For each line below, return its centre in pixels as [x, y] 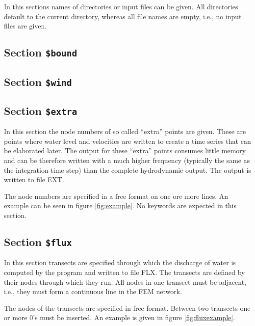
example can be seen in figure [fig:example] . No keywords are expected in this [120, 205]
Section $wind [38, 81]
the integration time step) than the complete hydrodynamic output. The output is [127, 170]
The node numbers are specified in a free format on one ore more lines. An [116, 196]
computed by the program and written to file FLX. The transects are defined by [125, 272]
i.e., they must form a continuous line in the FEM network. [93, 291]
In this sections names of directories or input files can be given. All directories [121, 6]
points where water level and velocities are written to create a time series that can [127, 141]
